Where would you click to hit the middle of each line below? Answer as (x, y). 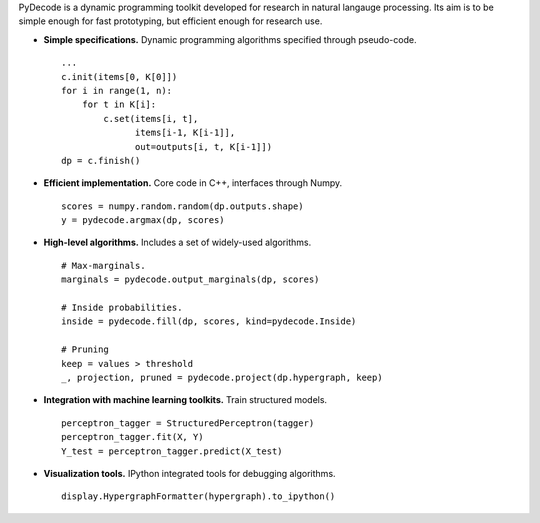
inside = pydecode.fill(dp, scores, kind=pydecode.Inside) (209, 321)
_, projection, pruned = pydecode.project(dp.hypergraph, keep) (222, 377)
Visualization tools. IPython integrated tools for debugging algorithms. (189, 473)
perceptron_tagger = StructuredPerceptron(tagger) (188, 423)
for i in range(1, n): (117, 90)
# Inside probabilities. (122, 308)
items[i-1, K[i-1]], (185, 133)
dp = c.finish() (101, 160)
